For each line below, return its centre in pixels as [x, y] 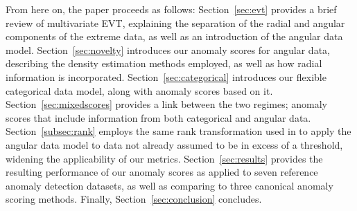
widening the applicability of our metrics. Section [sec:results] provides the [164, 158]
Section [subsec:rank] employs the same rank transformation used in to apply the [178, 131]
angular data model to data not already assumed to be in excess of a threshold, [174, 144]
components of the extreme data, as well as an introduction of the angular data [174, 36]
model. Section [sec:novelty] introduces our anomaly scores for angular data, [168, 49]
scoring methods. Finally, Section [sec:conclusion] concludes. [134, 199]
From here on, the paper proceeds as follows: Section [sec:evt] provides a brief [171, 9]
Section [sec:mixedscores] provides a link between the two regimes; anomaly [167, 104]
